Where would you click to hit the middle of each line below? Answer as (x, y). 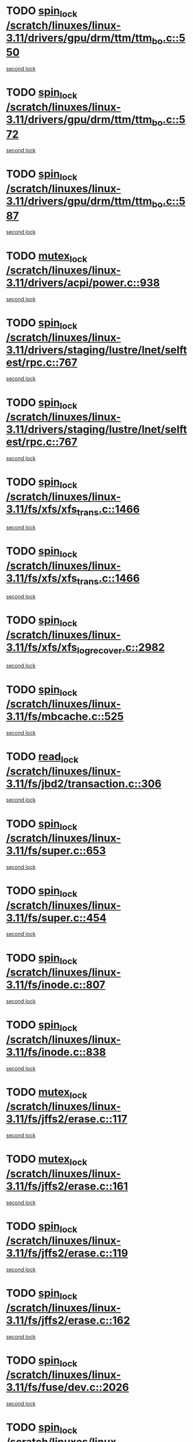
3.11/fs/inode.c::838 (56, 1052)
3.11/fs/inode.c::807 (56, 985)
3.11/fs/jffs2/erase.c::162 (68, 1320)
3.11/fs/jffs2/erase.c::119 (67, 1253)
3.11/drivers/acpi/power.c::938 (83, 283)
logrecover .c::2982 (121, 649)
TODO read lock (43, 757)
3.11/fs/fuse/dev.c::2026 (67, 1388)
